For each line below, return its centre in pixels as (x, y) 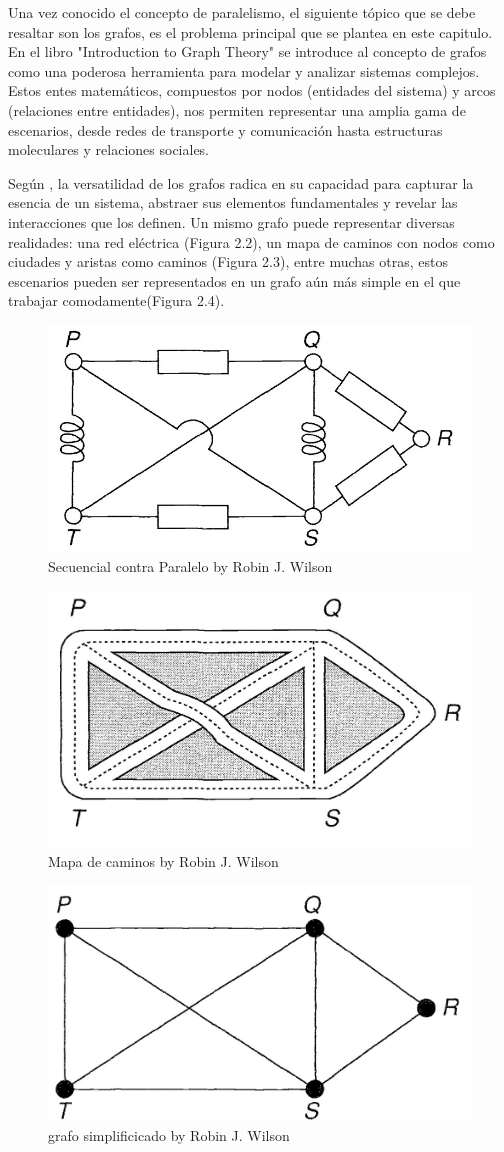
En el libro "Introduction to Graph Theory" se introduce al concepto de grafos (247, 51)
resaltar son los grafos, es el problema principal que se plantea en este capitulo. (250, 31)
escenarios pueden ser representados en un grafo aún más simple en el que (234, 280)
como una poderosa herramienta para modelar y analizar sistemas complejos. (244, 70)
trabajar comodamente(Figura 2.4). (116, 300)
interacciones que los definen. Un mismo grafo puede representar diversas (231, 221)
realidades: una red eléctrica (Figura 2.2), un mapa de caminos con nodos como (251, 241)
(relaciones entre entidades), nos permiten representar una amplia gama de (237, 109)
